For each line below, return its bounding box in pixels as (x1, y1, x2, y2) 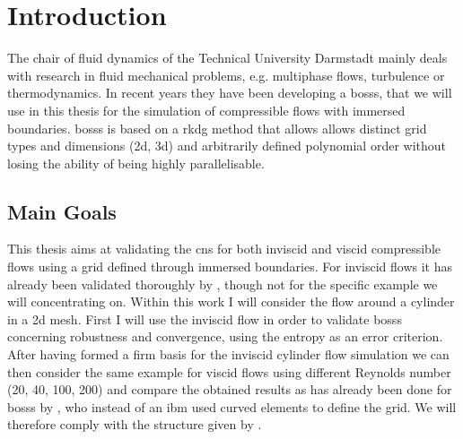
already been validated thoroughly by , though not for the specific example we (7, 274, 438, 293)
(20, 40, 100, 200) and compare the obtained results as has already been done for (7, 380, 452, 399)
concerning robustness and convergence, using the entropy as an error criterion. (7, 327, 443, 346)
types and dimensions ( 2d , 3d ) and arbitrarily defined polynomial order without (7, 136, 447, 155)
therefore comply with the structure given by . (7, 415, 262, 434)
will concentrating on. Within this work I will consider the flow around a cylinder (7, 292, 455, 311)
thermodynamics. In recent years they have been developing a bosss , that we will (7, 83, 452, 102)
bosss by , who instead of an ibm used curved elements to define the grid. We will (7, 397, 457, 416)
